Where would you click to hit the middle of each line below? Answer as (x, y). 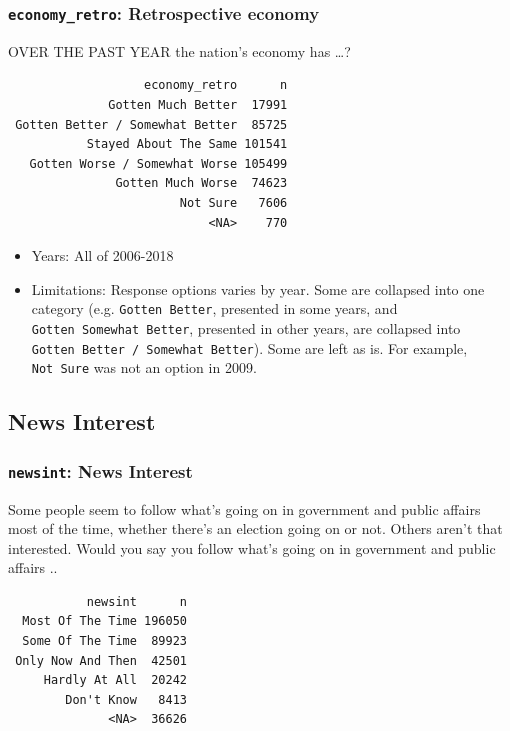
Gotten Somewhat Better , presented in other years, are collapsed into (246, 327)
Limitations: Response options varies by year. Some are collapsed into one (258, 288)
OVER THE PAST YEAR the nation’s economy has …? (179, 50)
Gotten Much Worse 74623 (201, 183)
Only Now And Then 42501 (101, 660)
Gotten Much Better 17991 (198, 104)
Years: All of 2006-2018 (102, 255)
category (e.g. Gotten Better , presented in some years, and (214, 308)
